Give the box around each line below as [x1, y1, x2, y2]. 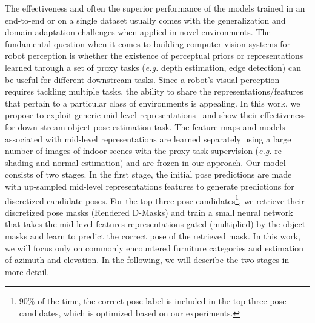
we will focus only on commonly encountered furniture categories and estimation [5, 241, 304, 254]
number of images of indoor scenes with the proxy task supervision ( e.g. [5, 144, 272, 157]
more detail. [5, 265, 50, 278]
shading [5, 156, 33, 168]
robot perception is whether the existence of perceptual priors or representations [5, 49, 303, 62]
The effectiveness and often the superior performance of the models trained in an [5, 2, 305, 14]
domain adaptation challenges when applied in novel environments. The [5, 25, 271, 38]
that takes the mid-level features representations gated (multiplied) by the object [5, 218, 306, 230]
